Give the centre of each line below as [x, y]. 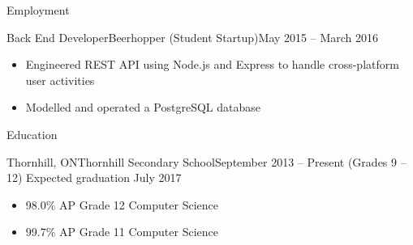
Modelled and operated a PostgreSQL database [143, 107]
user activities [60, 80]
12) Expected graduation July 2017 [94, 177]
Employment [38, 10]
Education [32, 134]
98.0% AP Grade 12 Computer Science [122, 204]
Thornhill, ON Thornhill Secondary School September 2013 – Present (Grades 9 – [206, 161]
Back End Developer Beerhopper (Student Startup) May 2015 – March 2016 [192, 37]
